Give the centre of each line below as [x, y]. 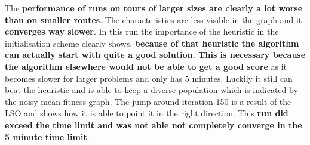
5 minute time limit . [47, 136]
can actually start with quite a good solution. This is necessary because [155, 55]
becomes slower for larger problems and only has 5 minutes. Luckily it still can [149, 78]
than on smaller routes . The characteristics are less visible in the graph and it [154, 19]
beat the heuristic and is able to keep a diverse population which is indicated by [151, 90]
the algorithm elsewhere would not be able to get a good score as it [146, 66]
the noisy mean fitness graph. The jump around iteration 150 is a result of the [148, 101]
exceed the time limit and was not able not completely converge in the [154, 124]
